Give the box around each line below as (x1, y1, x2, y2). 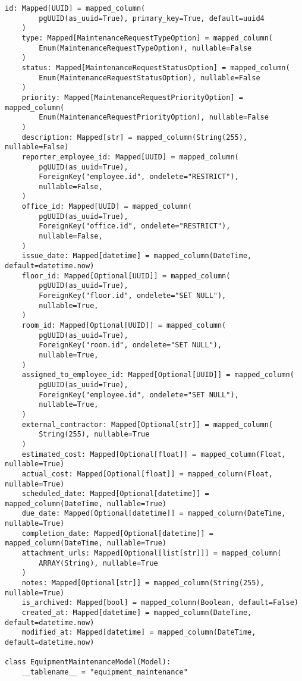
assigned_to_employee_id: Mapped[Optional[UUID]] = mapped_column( (21, 371, 294, 379)
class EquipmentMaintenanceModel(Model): (5, 658, 171, 667)
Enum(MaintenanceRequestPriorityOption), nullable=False (39, 113, 269, 122)
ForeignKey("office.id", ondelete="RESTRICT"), (39, 222, 231, 231)
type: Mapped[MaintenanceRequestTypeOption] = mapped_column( (21, 33, 273, 42)
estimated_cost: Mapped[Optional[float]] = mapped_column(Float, (21, 450, 286, 459)
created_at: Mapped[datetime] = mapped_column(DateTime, (21, 608, 252, 617)
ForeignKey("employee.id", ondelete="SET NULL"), (39, 390, 239, 399)
